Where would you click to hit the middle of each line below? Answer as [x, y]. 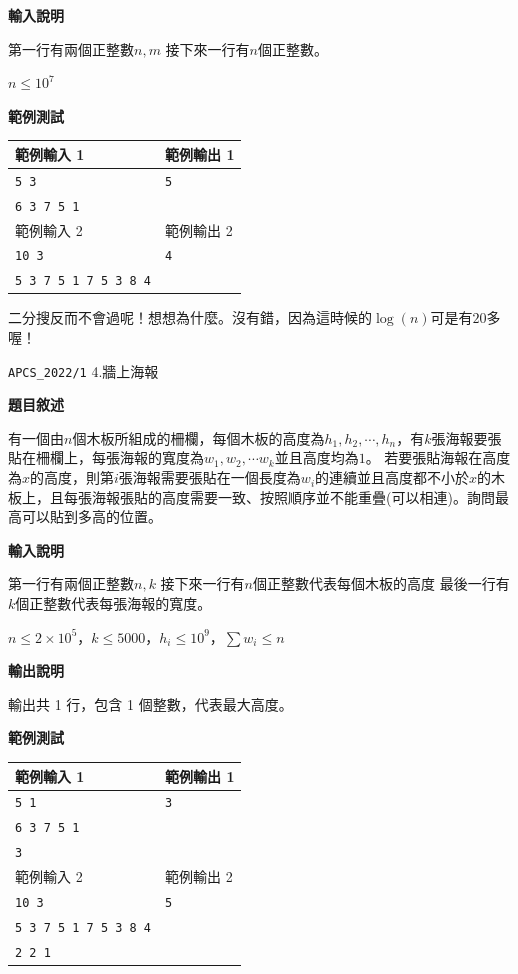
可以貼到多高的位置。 [91, 516]
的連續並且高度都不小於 [392, 477]
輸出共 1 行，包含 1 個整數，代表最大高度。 [150, 703]
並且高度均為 [316, 457]
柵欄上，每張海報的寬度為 [119, 457]
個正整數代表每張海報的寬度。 [113, 603]
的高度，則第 [72, 477]
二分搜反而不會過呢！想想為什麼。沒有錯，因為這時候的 [190, 317]
